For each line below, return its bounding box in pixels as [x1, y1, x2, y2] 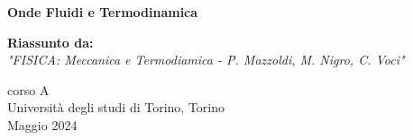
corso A [7, 80, 50, 99]
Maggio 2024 [7, 115, 78, 134]
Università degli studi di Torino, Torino [7, 98, 225, 117]
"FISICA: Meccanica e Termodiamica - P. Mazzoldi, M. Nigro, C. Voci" [7, 50, 405, 69]
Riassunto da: [7, 32, 94, 51]
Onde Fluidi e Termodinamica [7, 3, 198, 21]
